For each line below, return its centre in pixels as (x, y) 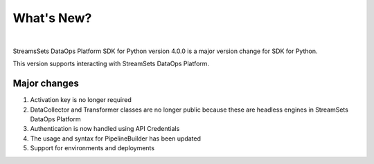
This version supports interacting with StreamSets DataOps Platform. (111, 64)
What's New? (52, 18)
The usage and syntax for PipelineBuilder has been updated (115, 139)
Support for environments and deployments (92, 148)
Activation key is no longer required (81, 100)
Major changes (46, 84)
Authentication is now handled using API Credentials (105, 129)
